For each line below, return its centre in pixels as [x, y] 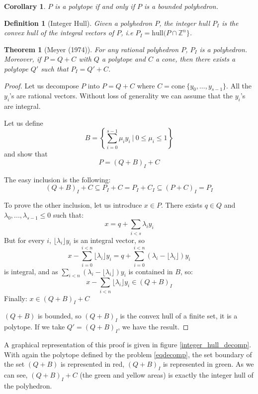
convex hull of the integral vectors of [59, 33]
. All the [239, 85]
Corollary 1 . [25, 6]
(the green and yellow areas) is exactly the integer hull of [167, 375]
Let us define [24, 122]
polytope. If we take [35, 327]
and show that [26, 154]
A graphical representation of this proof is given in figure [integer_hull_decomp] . [128, 345]
